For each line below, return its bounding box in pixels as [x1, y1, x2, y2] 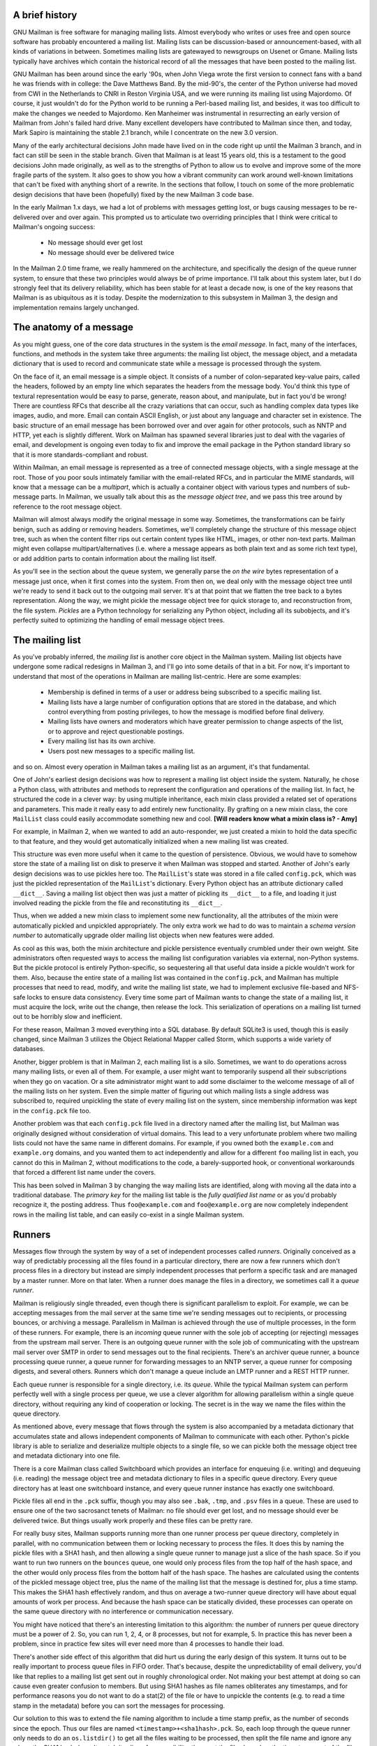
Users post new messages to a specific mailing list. [47, 747, 195, 755]
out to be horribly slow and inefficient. [13, 1013, 122, 1021]
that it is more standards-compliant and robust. [13, 450, 149, 459]
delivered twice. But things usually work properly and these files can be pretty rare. [13, 1516, 253, 1525]
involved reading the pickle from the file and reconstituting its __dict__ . [13, 899, 223, 907]
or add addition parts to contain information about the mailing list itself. [13, 554, 216, 562]
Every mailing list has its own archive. [47, 737, 156, 745]
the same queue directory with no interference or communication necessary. [13, 1607, 234, 1616]
